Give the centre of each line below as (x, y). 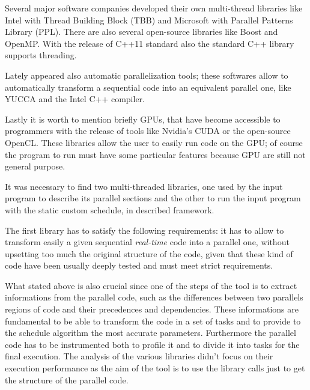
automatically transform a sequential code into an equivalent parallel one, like (148, 87)
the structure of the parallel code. (67, 379)
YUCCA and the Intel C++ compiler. (75, 99)
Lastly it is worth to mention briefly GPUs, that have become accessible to (143, 119)
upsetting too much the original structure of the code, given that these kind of (149, 253)
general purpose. (35, 166)
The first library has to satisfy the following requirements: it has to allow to (144, 230)
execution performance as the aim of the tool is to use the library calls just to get (155, 368)
